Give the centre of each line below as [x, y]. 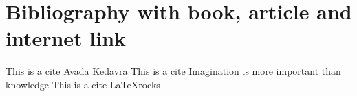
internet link [66, 38]
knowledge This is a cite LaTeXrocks [83, 84]
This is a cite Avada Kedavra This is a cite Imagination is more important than [173, 71]
